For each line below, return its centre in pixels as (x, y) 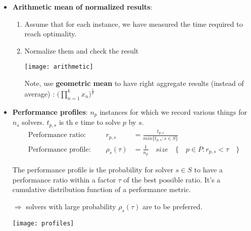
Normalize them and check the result (82, 50)
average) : (40, 93)
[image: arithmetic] (59, 67)
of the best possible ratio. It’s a (172, 179)
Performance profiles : (50, 111)
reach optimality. (51, 34)
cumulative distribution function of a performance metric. (102, 189)
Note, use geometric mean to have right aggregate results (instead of (134, 83)
